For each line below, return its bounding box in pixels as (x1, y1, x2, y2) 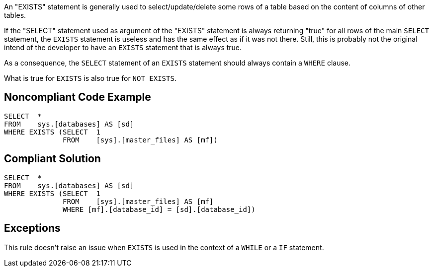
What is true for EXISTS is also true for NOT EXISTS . (4, 74, 176, 82)
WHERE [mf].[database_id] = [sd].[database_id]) (63, 205, 256, 213)
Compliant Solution (4, 152, 101, 165)
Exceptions (4, 222, 61, 235)
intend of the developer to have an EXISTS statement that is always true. (4, 43, 242, 52)
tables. (4, 11, 26, 19)
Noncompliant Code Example (4, 91, 151, 104)
